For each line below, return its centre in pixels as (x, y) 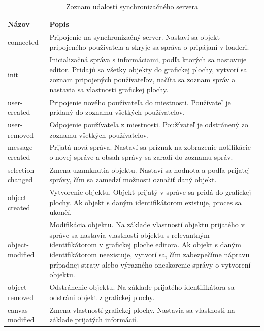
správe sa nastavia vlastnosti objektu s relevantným (129, 234)
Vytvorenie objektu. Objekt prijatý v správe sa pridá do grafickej (150, 192)
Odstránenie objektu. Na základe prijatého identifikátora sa (142, 287)
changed (20, 179)
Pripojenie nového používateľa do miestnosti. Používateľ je (140, 102)
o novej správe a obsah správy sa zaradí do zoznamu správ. (141, 157)
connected (23, 42)
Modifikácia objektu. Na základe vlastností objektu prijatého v (147, 225)
